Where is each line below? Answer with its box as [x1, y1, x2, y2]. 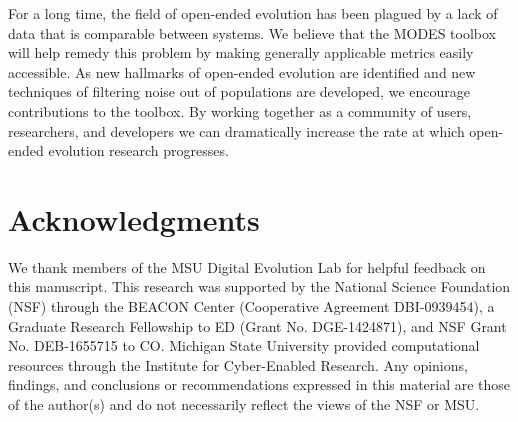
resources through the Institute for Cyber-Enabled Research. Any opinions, [8, 354, 468, 375]
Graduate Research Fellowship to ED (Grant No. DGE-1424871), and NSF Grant [8, 315, 507, 336]
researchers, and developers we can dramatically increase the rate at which [8, 120, 465, 141]
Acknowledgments [8, 198, 260, 239]
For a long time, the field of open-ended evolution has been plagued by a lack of [8, 3, 498, 23]
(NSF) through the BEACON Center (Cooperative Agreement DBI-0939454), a [8, 296, 495, 317]
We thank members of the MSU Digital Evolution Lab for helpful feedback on [8, 256, 486, 277]
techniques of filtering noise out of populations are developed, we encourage [8, 81, 470, 102]
